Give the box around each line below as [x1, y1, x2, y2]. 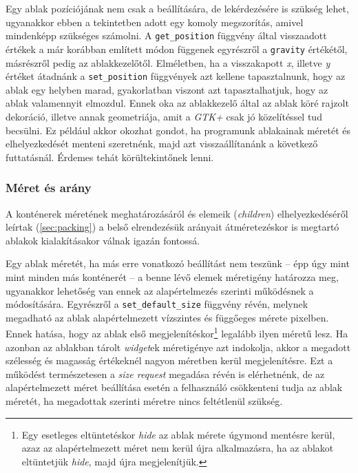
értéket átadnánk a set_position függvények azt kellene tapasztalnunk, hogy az [6, 69, 346, 83]
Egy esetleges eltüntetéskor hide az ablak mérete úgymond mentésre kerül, [21, 427, 335, 441]
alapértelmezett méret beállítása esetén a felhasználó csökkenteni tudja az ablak [6, 380, 343, 395]
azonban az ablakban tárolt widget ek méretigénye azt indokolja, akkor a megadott [6, 339, 351, 354]
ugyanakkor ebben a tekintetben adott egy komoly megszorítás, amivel [6, 14, 304, 29]
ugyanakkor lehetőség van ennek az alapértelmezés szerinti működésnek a [6, 283, 314, 297]
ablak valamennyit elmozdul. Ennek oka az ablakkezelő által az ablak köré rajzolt [6, 96, 349, 110]
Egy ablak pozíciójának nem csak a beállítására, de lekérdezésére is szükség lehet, [6, 1, 349, 15]
